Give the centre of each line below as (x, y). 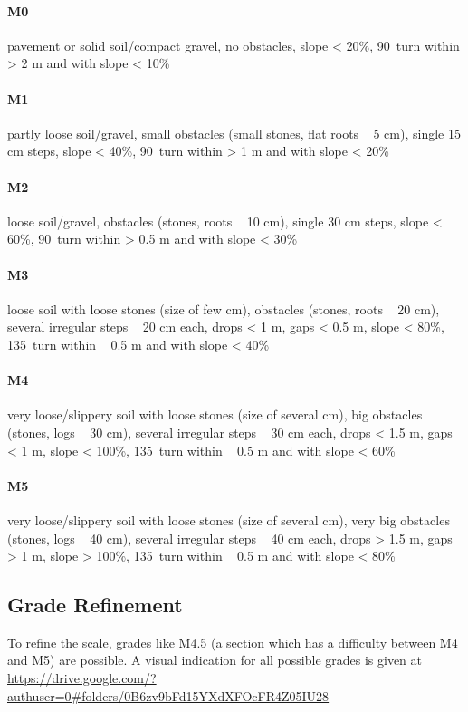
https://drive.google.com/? (82, 678)
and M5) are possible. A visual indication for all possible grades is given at (215, 660)
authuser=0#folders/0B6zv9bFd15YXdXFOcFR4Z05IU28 (168, 695)
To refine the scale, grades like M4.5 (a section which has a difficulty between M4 (233, 642)
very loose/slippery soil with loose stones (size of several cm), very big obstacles (229, 520)
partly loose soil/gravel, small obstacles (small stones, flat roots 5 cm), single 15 (234, 133)
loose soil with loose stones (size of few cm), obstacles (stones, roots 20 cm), (224, 308)
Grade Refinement (95, 605)
